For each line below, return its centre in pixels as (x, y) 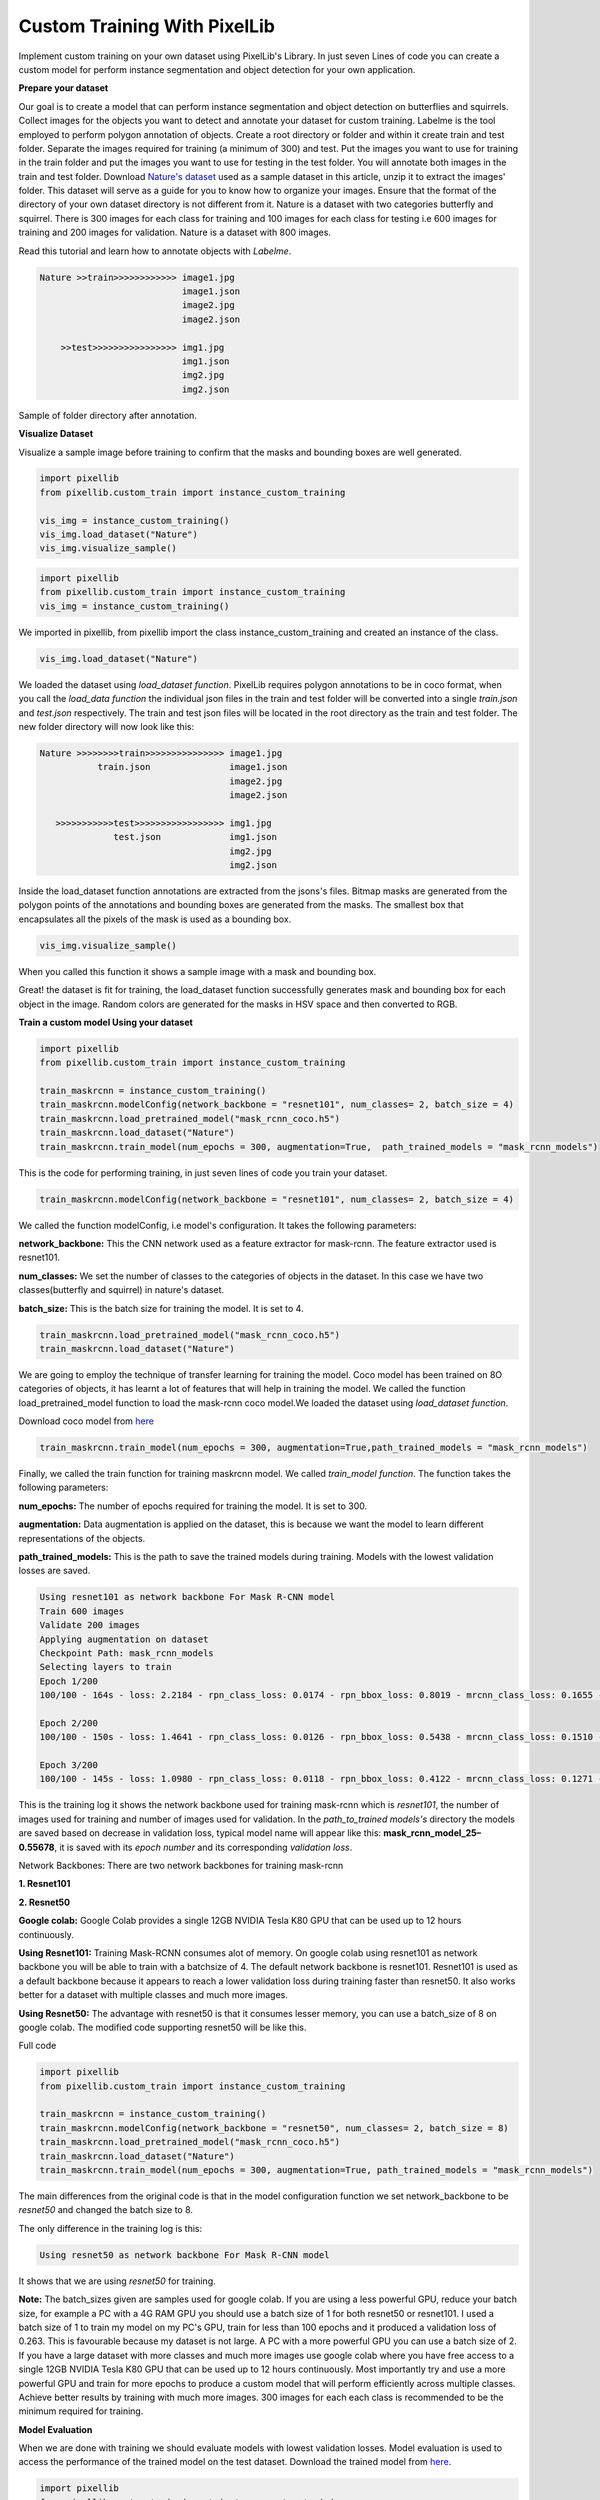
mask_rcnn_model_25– (432, 1833)
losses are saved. (54, 1571)
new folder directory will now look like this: (106, 726)
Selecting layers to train (105, 1667)
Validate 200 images (89, 1625)
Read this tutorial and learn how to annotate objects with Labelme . (155, 251)
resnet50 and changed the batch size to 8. (106, 2210)
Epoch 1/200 (69, 1681)
